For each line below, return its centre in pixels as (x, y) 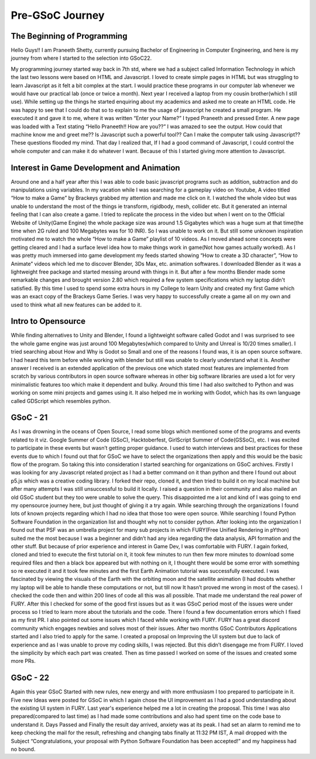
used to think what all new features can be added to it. (76, 305)
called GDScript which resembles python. (61, 401)
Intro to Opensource (48, 321)
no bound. (23, 749)
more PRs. (23, 661)
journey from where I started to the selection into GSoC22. (81, 58)
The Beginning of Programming (69, 36)
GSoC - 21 (29, 418)
